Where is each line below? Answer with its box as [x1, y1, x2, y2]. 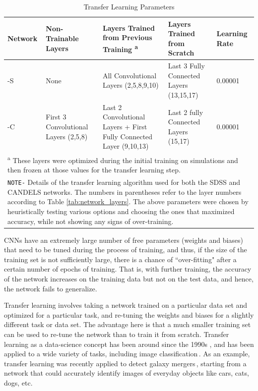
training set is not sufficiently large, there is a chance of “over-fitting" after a [4, 254, 237, 264]
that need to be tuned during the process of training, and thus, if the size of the [4, 244, 247, 255]
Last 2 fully [168, 107, 203, 117]
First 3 [46, 112, 66, 122]
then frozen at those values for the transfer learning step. [7, 165, 181, 175]
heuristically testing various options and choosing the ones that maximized [7, 206, 235, 216]
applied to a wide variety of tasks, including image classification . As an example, [4, 348, 250, 359]
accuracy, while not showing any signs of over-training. [7, 216, 174, 226]
